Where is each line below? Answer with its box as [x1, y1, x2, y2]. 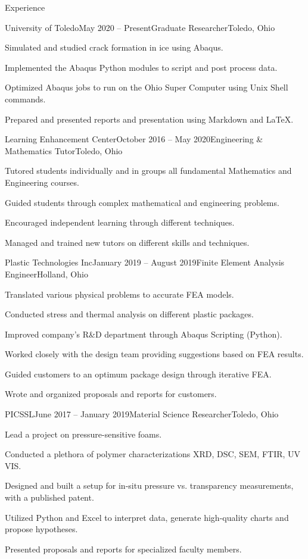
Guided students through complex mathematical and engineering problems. [5, 196, 279, 208]
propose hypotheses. [5, 523, 78, 535]
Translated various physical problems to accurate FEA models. [5, 288, 234, 300]
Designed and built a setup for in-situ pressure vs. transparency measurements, [5, 479, 294, 492]
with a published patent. [5, 491, 94, 504]
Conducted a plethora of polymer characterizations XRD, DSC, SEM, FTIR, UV [5, 448, 301, 460]
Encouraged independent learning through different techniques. [5, 216, 235, 229]
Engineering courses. [5, 176, 79, 188]
